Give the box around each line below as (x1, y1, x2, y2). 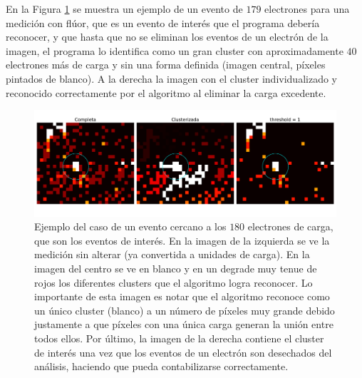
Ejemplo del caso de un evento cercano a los (34, 219, 227, 234)
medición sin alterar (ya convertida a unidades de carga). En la (34, 247, 310, 262)
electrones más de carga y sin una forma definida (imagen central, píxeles (6, 57, 326, 72)
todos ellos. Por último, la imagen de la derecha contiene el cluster (34, 330, 324, 345)
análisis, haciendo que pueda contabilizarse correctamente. (34, 359, 289, 374)
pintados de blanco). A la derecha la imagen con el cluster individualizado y (6, 71, 337, 86)
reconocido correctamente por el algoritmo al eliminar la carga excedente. (6, 85, 326, 100)
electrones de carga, (247, 219, 333, 234)
